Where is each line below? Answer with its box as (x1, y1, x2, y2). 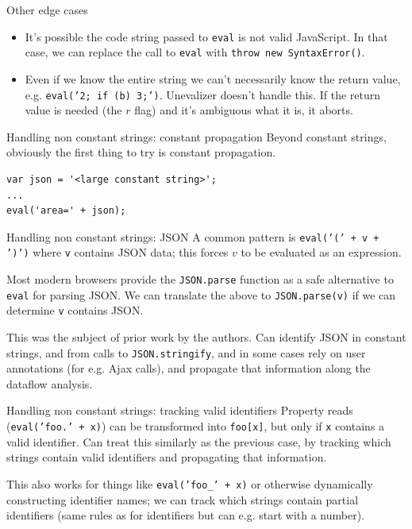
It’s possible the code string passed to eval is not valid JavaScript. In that (25, 28, 388, 44)
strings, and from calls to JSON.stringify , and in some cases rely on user (6, 344, 366, 361)
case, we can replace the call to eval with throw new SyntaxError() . (25, 44, 365, 60)
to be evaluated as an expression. (241, 244, 402, 261)
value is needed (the (25, 102, 122, 118)
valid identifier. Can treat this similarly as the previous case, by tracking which (6, 433, 391, 450)
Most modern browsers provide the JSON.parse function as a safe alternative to (6, 271, 394, 288)
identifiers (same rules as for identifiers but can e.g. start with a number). (6, 507, 365, 523)
